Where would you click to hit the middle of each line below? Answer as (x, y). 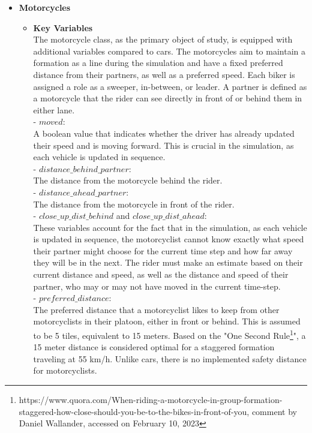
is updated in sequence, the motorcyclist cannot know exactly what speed (169, 239)
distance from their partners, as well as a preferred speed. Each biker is (164, 74)
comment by (274, 411)
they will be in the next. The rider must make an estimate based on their (168, 262)
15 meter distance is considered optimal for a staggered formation (154, 347)
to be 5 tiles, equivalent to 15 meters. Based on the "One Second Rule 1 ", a (169, 334)
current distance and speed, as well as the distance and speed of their (161, 274)
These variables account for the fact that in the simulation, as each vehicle (170, 227)
